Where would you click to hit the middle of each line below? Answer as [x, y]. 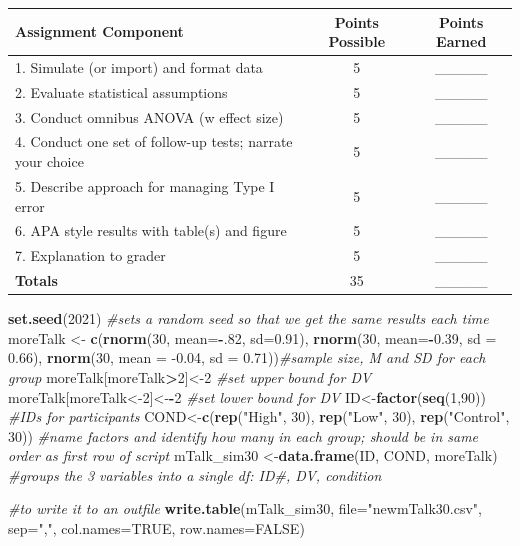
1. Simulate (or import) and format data [139, 66]
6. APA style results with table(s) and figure [151, 230]
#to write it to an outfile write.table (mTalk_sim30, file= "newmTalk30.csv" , [245, 508]
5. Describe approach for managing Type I [145, 185]
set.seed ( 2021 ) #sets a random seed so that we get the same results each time [248, 318]
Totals [36, 280]
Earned [461, 41]
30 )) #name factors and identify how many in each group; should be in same [243, 435]
